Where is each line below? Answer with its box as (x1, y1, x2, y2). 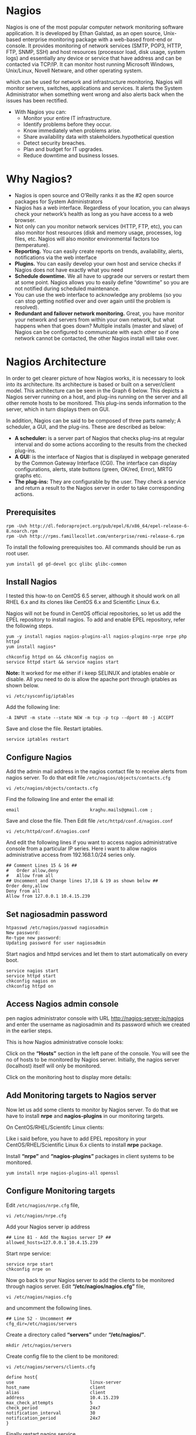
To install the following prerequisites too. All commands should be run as (6, 543, 181, 551)
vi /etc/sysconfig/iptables (6, 694, 75, 699)
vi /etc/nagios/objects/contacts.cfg (6, 785, 98, 791)
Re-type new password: (6, 935, 61, 941)
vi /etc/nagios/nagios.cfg (6, 1294, 72, 1300)
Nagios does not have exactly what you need (14, 266, 123, 273)
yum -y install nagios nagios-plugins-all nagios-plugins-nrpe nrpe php (6, 634, 187, 640)
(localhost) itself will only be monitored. (6, 1062, 101, 1069)
